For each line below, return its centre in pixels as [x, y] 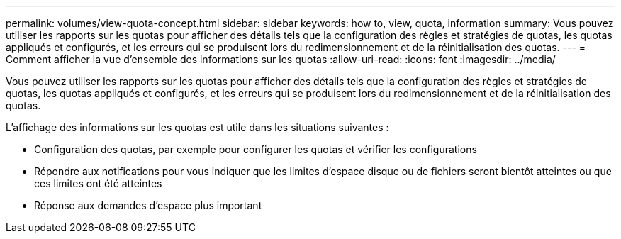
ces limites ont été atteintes [98, 183]
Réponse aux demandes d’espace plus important [148, 205]
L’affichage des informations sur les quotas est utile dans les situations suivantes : [197, 127]
